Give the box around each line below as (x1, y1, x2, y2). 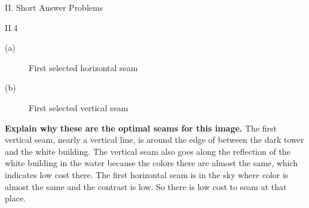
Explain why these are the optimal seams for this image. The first (5, 121, 277, 134)
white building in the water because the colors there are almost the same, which (5, 157, 298, 169)
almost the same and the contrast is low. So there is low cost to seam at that (5, 180, 287, 192)
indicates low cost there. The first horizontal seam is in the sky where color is (5, 168, 289, 181)
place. (5, 192, 26, 204)
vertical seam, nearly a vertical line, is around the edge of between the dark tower (5, 133, 304, 146)
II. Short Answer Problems (5, 1, 103, 13)
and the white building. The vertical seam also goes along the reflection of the (5, 145, 290, 157)
